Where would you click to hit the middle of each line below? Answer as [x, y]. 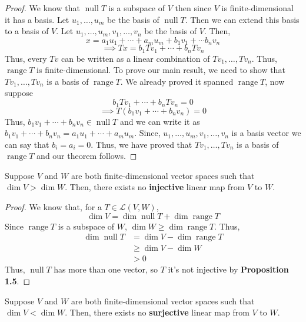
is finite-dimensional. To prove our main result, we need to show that [161, 70]
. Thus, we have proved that [142, 144]
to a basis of [27, 31]
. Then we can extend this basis [242, 19]
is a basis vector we [266, 133]
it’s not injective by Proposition [228, 269]
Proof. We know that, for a [53, 207]
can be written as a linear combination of [135, 58]
